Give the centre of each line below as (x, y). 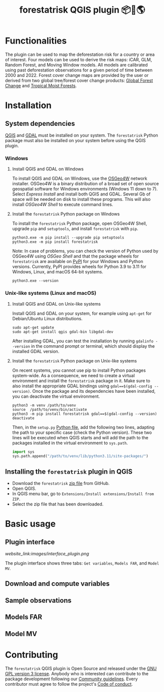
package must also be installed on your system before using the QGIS (75, 140)
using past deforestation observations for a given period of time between (79, 70)
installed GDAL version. (36, 351)
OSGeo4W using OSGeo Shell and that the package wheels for (75, 256)
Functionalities (36, 41)
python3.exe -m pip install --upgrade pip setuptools (68, 238)
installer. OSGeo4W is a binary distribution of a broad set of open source (85, 184)
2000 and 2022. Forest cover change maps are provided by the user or (77, 75)
